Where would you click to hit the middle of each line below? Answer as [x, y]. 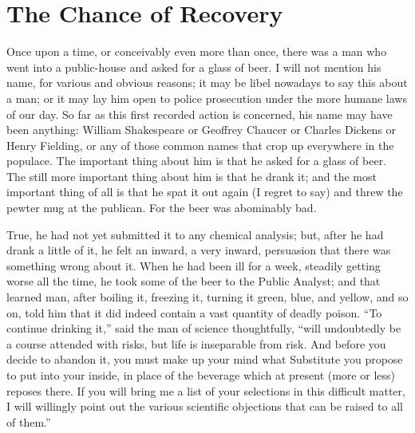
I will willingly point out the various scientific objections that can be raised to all [205, 406]
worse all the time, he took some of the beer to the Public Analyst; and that [194, 281]
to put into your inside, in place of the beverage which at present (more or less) [201, 375]
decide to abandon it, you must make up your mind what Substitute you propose [205, 359]
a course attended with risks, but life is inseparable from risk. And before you [196, 343]
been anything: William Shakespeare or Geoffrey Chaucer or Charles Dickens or [202, 130]
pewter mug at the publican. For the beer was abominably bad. [162, 208]
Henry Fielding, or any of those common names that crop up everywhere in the [200, 145]
